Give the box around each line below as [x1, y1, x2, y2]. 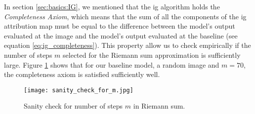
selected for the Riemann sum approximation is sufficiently [63, 49, 241, 60]
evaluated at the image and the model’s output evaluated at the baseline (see [4, 30, 238, 40]
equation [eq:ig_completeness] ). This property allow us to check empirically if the [4, 40, 251, 50]
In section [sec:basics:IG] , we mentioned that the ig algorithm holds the [4, 1, 220, 11]
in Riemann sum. [133, 101, 185, 111]
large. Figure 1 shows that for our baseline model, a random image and [4, 59, 219, 70]
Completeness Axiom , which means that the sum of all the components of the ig [4, 11, 247, 21]
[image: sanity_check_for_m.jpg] [24, 86, 133, 94]
